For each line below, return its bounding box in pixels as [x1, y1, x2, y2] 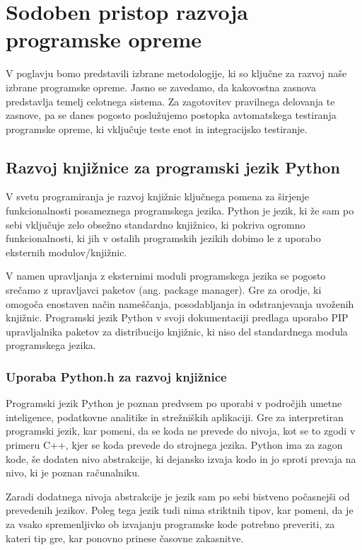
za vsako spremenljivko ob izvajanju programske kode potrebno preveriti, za [6, 516, 335, 531]
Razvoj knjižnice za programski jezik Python [6, 156, 340, 178]
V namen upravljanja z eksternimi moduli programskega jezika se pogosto [6, 268, 326, 283]
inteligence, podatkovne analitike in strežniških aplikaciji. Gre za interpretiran [6, 409, 344, 424]
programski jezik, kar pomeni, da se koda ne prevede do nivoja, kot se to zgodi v [6, 423, 356, 438]
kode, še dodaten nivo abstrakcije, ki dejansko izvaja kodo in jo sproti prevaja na [6, 451, 356, 466]
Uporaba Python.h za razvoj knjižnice [6, 367, 227, 385]
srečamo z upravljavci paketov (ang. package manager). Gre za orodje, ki [6, 282, 322, 297]
